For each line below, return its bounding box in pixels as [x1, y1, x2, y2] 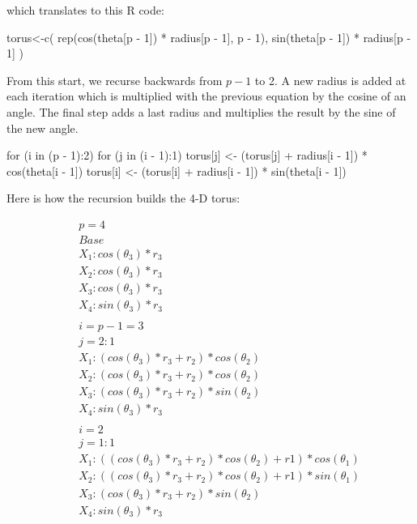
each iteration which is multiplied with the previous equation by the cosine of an [6, 87, 406, 104]
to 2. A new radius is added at [254, 71, 406, 88]
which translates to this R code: [6, 2, 164, 18]
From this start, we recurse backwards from [6, 71, 223, 88]
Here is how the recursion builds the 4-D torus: [6, 190, 240, 207]
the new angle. [6, 119, 79, 136]
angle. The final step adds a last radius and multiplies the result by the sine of [6, 103, 396, 120]
